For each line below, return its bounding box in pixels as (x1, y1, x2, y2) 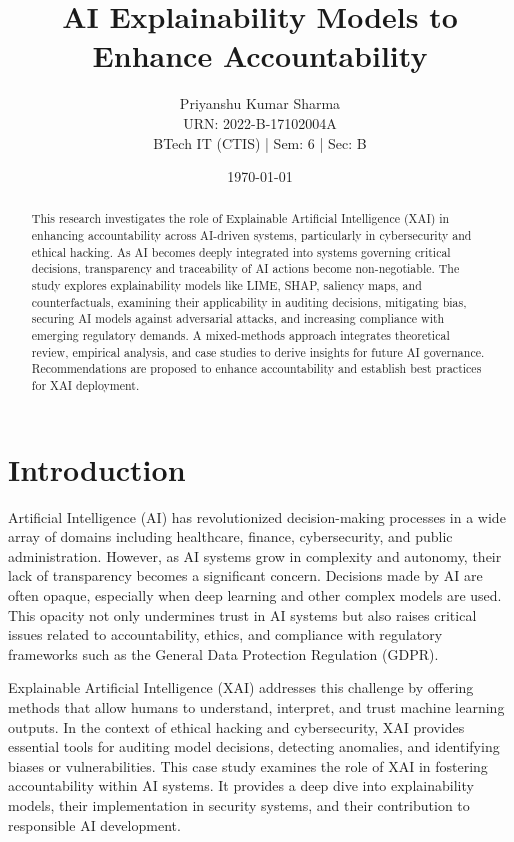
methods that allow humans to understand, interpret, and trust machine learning (8, 696, 505, 717)
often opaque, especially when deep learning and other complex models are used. (8, 585, 502, 606)
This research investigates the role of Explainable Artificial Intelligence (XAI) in (31, 210, 450, 227)
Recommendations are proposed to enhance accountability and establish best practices (31, 360, 482, 377)
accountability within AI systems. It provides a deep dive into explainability (8, 775, 474, 796)
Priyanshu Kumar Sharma (179, 93, 341, 114)
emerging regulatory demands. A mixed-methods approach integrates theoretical (31, 327, 450, 344)
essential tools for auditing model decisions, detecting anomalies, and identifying (8, 736, 500, 757)
